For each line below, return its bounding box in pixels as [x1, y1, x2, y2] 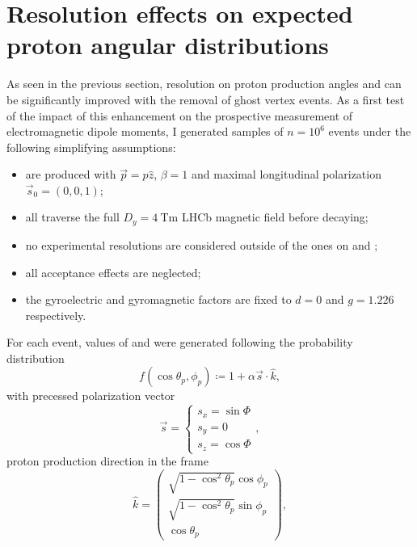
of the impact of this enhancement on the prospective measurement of [6, 107, 353, 124]
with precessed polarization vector [6, 387, 175, 404]
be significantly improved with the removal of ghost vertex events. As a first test [6, 90, 405, 107]
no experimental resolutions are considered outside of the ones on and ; [25, 236, 378, 253]
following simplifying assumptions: [6, 138, 176, 155]
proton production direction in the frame [6, 452, 208, 469]
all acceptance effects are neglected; [25, 263, 201, 280]
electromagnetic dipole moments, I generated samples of [6, 123, 284, 140]
